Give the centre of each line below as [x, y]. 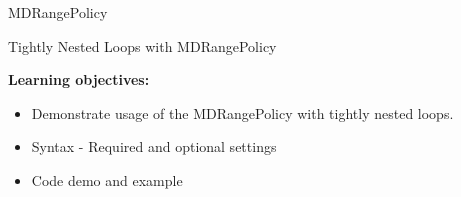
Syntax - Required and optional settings [154, 146]
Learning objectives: [79, 79]
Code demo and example [107, 179]
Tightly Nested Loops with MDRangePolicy [142, 45]
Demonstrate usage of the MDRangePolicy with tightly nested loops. [242, 112]
